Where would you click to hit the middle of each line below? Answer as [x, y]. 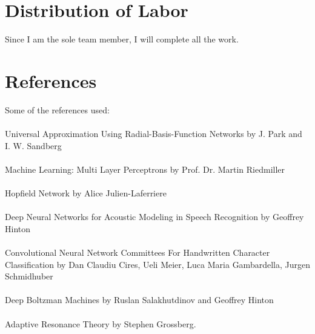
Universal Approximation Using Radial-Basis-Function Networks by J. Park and [154, 134]
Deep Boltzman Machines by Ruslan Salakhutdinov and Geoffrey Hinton [139, 300]
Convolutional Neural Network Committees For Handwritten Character [138, 252]
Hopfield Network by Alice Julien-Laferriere [86, 193]
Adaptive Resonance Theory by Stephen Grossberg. [101, 323]
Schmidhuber [29, 276]
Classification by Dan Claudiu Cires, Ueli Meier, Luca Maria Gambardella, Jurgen [157, 264]
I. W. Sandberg [33, 145]
